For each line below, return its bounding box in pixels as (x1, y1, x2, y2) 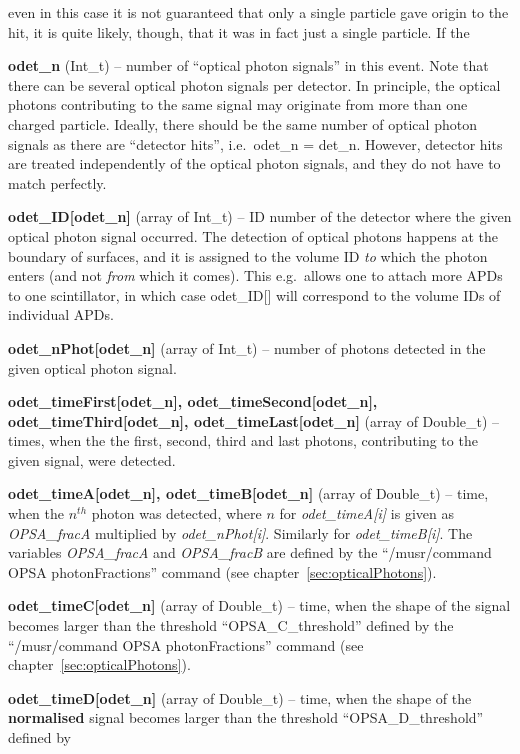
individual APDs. (8, 304, 114, 325)
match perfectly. (8, 172, 107, 193)
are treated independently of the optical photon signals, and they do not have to (8, 153, 501, 174)
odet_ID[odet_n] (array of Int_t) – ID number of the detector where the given (8, 206, 512, 227)
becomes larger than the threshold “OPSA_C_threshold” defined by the (8, 615, 454, 636)
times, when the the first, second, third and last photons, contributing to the (8, 430, 478, 451)
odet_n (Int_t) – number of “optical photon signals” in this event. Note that (8, 55, 489, 76)
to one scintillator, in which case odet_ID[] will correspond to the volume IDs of (8, 284, 501, 305)
